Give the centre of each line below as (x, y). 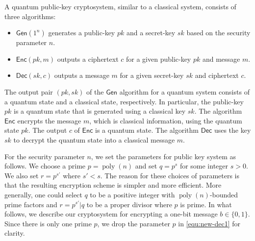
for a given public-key (158, 59)
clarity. (15, 233)
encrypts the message (49, 120)
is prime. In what (206, 204)
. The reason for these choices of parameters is (170, 175)
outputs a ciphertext (88, 59)
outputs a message (82, 75)
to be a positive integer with (132, 194)
